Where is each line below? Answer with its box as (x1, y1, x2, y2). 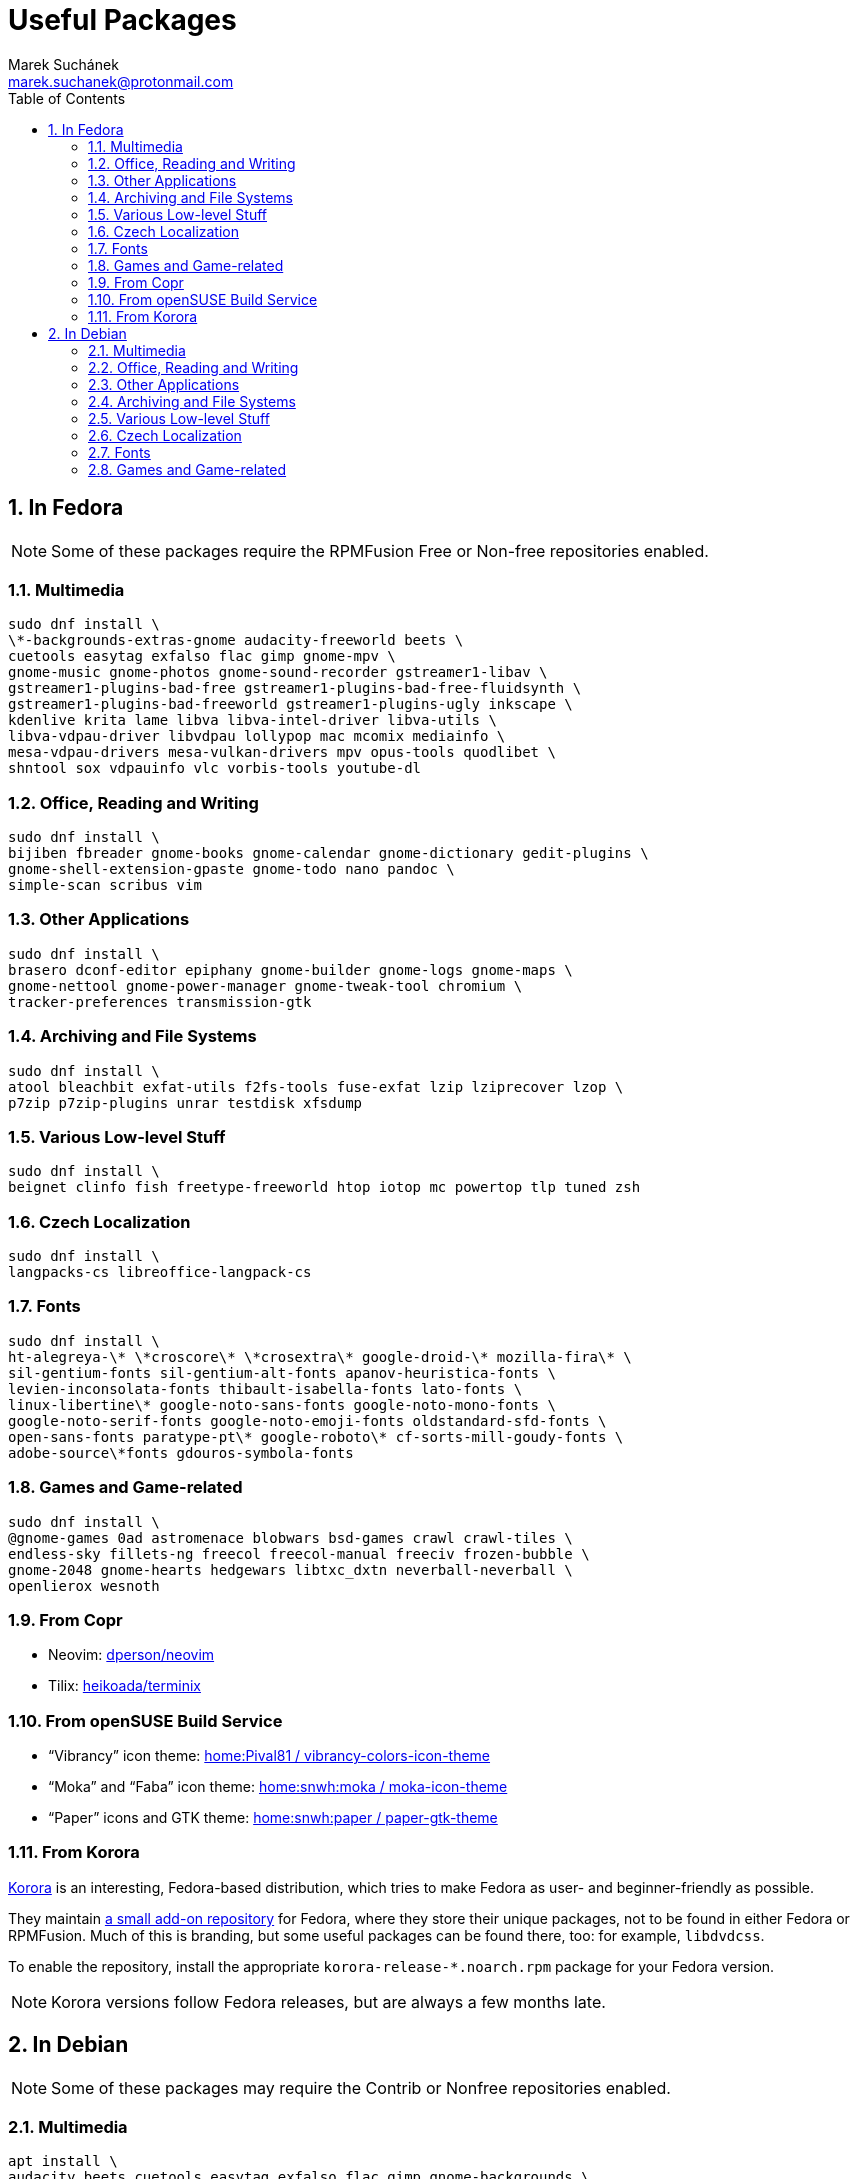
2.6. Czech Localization (88, 426, 242, 444)
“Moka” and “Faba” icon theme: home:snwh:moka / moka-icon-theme (48, 1778, 508, 1796)
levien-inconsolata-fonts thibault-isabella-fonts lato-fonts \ (8, 1380, 523, 1397)
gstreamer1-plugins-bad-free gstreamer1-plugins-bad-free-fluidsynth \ (8, 680, 582, 697)
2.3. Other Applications (88, 375, 240, 393)
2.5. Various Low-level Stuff (88, 409, 270, 427)
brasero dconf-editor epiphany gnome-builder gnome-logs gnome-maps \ (8, 961, 573, 978)
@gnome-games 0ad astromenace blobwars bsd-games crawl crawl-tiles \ (8, 1529, 573, 1546)
